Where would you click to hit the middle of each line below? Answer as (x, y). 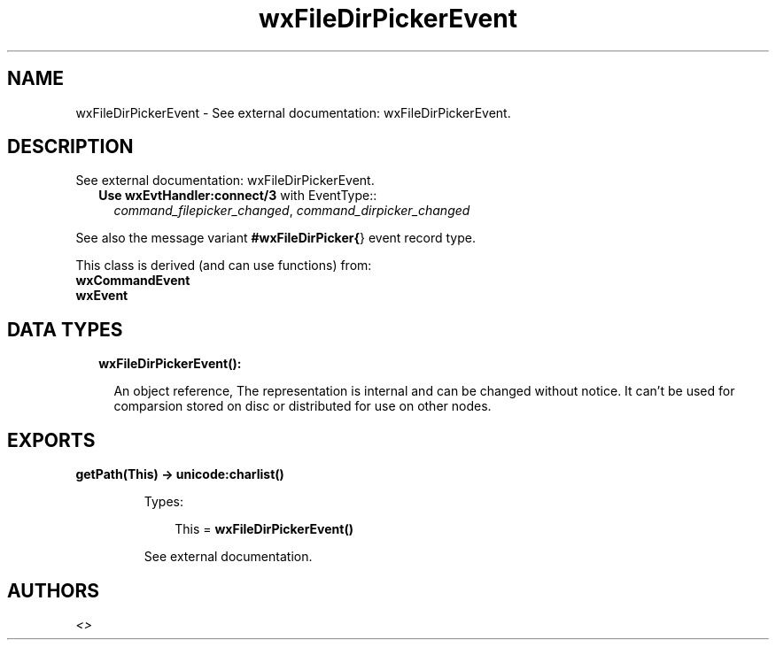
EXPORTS (51, 440)
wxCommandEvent (133, 281)
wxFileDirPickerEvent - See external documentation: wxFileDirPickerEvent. (293, 112)
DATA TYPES (65, 329)
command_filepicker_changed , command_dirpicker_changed (292, 211)
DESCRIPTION (70, 147)
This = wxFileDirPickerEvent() (264, 529)
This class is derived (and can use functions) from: (224, 266)
